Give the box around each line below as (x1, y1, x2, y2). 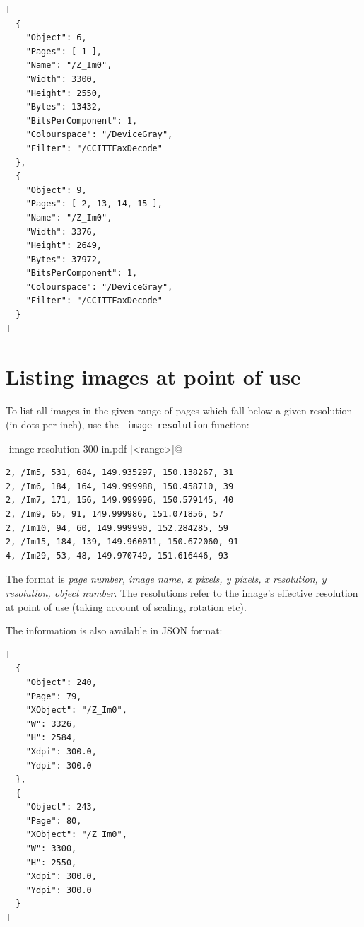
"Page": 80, (25, 815, 82, 826)
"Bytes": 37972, (25, 254, 102, 264)
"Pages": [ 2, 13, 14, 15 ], (25, 199, 163, 209)
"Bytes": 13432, (25, 102, 102, 112)
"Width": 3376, (25, 226, 97, 237)
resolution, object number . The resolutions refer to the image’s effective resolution (6, 585, 358, 600)
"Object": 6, (25, 33, 87, 43)
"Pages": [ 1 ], (25, 46, 102, 57)
